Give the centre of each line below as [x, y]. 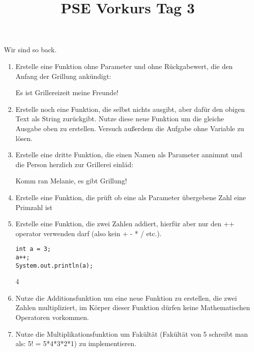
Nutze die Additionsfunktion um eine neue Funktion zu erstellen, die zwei [126, 298]
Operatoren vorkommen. [52, 317]
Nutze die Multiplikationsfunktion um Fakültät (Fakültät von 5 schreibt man [132, 334]
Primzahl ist [34, 207]
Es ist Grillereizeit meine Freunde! [67, 92]
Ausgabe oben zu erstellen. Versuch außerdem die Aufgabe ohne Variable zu [130, 128]
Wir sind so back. [30, 50]
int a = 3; [33, 249]
